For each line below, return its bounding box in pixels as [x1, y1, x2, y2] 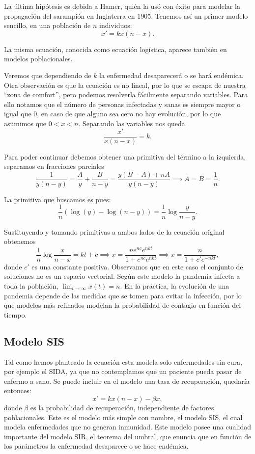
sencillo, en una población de [4, 20, 91, 30]
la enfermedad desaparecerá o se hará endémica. [99, 70, 244, 80]
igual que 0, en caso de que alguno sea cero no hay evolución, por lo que [4, 108, 221, 119]
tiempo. [4, 309, 27, 320]
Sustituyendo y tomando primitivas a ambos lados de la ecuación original [4, 226, 225, 237]
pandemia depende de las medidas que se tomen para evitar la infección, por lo [4, 290, 242, 300]
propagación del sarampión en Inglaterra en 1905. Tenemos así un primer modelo [4, 10, 248, 21]
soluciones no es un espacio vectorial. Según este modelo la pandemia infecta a [4, 271, 240, 281]
